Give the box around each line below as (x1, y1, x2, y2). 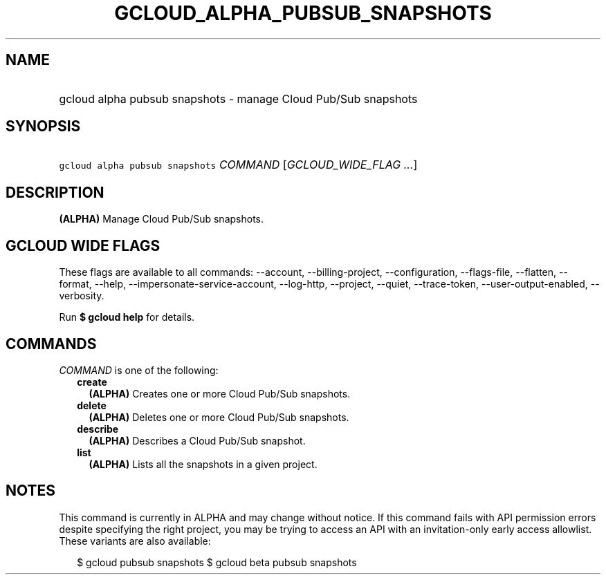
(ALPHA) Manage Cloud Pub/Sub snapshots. (59, 213, 264, 225)
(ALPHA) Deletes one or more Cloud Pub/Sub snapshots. (89, 411, 349, 423)
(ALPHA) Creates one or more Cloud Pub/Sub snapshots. (89, 387, 351, 400)
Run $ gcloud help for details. (59, 311, 195, 324)
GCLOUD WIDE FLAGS (6, 236, 160, 254)
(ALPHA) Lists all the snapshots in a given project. (89, 458, 318, 470)
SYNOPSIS (6, 118, 81, 135)
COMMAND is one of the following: (59, 364, 219, 376)
